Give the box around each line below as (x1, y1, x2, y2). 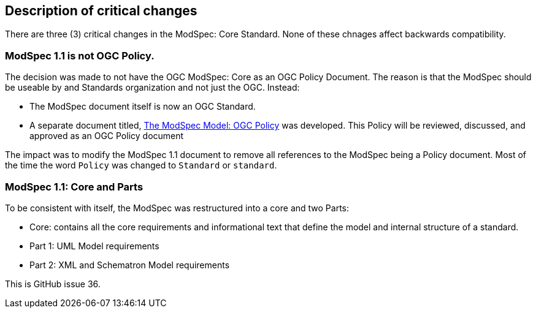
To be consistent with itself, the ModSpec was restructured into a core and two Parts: (5, 202, 349, 213)
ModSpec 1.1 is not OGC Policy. (5, 49, 155, 62)
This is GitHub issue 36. (5, 278, 101, 289)
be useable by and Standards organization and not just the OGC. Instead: (5, 82, 300, 93)
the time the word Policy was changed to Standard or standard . (5, 160, 277, 171)
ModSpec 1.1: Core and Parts (5, 180, 144, 193)
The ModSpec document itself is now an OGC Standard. (29, 101, 256, 112)
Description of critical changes (5, 3, 197, 18)
